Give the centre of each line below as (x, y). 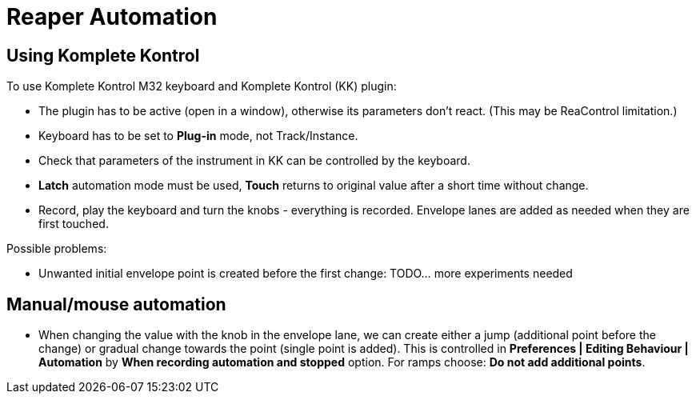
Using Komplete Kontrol (103, 55)
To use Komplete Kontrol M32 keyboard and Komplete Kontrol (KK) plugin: (202, 86)
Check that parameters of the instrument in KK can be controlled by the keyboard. (254, 161)
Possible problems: (57, 249)
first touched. (74, 224)
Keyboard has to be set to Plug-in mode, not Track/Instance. (198, 136)
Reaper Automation (112, 17)
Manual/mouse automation (116, 304)
